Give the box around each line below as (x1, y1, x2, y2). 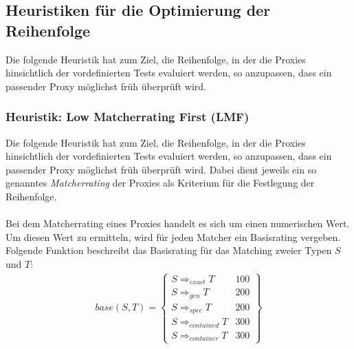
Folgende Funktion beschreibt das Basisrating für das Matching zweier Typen (5, 243, 332, 257)
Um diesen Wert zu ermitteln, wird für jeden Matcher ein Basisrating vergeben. (5, 229, 341, 244)
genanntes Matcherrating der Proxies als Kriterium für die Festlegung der (5, 176, 315, 190)
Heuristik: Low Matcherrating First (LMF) (5, 108, 250, 125)
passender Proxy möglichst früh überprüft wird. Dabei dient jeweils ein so (5, 162, 317, 176)
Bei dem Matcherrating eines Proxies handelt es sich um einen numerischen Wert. (5, 216, 350, 231)
